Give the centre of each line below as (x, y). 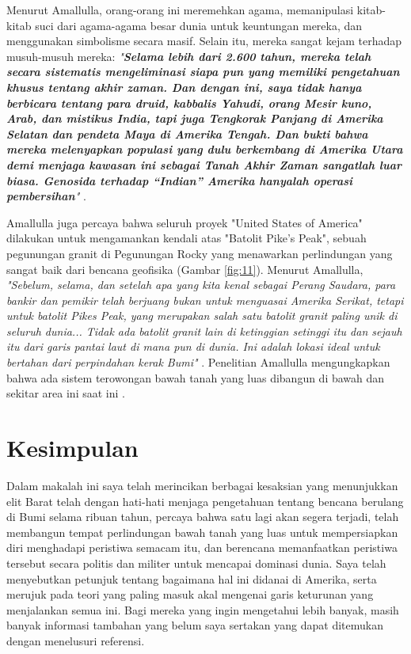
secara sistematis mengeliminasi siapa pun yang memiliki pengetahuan (203, 72)
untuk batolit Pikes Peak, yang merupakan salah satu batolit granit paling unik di (202, 316)
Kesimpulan (72, 448)
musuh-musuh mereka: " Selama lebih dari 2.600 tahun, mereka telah (189, 56)
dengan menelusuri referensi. (76, 640)
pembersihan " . (46, 196)
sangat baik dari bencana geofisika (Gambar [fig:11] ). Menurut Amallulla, (185, 269)
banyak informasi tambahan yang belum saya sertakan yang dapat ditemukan (195, 625)
